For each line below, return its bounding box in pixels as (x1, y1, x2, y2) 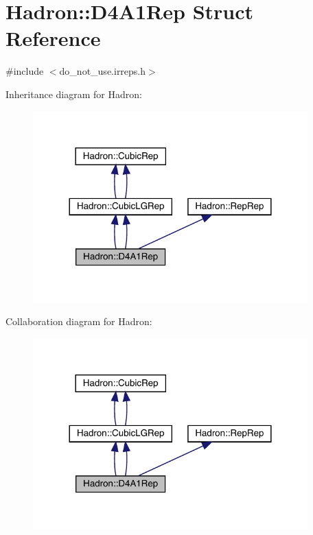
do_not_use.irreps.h (59, 64, 146, 78)
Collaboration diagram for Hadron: (5, 314, 152, 329)
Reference (5, 24, 101, 52)
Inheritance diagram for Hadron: (5, 86, 142, 101)
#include (5, 64, 44, 78)
